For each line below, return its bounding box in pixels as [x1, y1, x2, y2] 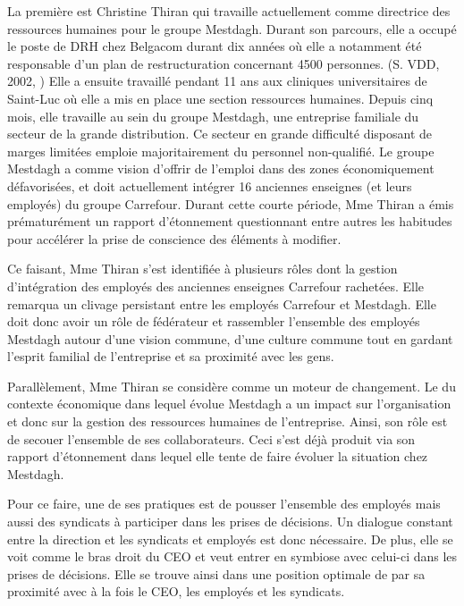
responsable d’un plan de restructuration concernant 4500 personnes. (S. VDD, [7, 54, 440, 72]
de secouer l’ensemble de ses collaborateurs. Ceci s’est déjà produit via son [7, 429, 416, 448]
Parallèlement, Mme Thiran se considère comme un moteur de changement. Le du [7, 376, 456, 395]
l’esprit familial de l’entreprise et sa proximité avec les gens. [7, 347, 334, 366]
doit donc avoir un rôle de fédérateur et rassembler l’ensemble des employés [7, 312, 420, 331]
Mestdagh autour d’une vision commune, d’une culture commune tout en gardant [7, 329, 453, 348]
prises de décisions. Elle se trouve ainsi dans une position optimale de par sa [7, 564, 426, 583]
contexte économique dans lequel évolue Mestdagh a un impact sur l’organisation [7, 394, 451, 413]
